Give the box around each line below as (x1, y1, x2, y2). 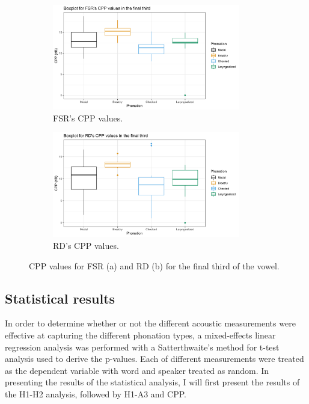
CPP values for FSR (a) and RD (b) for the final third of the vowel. (29, 259, 280, 272)
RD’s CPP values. (53, 239, 119, 252)
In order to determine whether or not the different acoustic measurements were (5, 317, 296, 329)
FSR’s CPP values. (53, 111, 123, 124)
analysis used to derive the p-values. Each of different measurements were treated (5, 352, 304, 365)
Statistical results (5, 289, 115, 307)
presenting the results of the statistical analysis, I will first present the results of (5, 376, 300, 388)
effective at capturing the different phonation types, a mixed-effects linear (5, 329, 276, 341)
